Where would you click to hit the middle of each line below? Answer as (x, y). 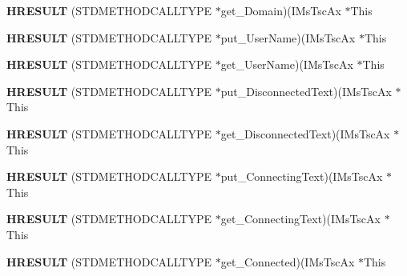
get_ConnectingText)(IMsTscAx (300, 219)
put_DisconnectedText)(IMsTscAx (306, 91)
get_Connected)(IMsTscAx (288, 261)
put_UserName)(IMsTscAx (288, 37)
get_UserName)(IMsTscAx (287, 64)
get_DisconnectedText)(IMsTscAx (305, 133)
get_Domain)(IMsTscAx (281, 10)
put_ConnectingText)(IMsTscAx (302, 176)
